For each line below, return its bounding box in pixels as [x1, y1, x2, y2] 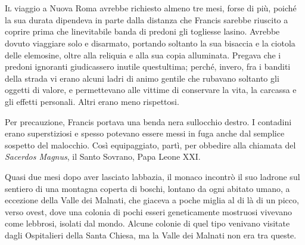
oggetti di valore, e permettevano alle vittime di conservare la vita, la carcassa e [5, 83, 297, 96]
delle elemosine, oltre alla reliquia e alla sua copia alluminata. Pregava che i [5, 48, 281, 61]
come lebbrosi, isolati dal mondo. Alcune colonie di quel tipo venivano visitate [5, 217, 290, 230]
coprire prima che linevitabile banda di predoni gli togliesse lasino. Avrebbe [5, 25, 280, 38]
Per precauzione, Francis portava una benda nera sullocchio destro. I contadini [5, 115, 292, 128]
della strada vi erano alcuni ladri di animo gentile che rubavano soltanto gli [5, 72, 279, 84]
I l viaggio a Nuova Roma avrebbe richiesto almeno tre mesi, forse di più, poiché [5, 2, 297, 14]
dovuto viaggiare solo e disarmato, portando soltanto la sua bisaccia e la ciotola [5, 36, 295, 49]
